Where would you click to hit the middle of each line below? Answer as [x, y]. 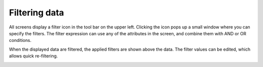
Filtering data [37, 13]
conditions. [20, 40]
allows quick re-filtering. [33, 56]
